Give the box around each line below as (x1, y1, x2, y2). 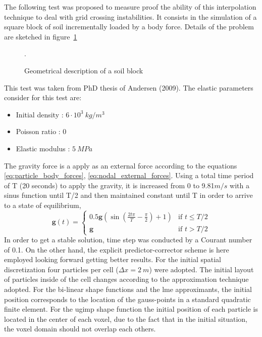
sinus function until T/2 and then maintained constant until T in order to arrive (4, 190, 253, 200)
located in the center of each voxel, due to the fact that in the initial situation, (4, 313, 247, 324)
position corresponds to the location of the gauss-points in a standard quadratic (4, 293, 251, 304)
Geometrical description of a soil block (24, 65, 143, 75)
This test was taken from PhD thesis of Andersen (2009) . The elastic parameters (4, 82, 253, 93)
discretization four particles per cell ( (4, 264, 119, 274)
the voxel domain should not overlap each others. (4, 323, 156, 334)
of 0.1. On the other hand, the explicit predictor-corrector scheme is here (4, 244, 229, 255)
